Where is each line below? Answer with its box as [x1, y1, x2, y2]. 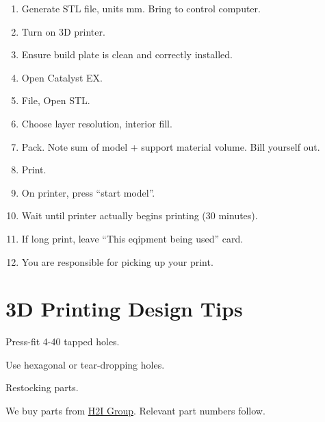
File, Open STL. [21, 93, 90, 108]
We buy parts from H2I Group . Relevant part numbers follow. [5, 404, 265, 418]
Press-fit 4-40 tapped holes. [5, 334, 120, 349]
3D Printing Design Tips [5, 295, 243, 323]
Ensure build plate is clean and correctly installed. [21, 47, 233, 62]
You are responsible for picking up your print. [21, 254, 213, 269]
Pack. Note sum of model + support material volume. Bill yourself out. [21, 139, 320, 153]
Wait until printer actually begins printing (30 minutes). [21, 208, 258, 223]
